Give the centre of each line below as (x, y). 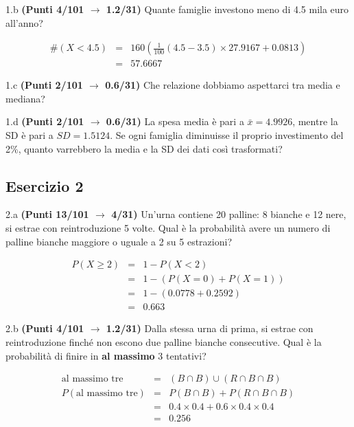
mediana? (25, 98)
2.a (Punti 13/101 (47, 214)
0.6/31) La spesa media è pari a (175, 121)
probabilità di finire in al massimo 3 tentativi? (106, 355)
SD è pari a (29, 135)
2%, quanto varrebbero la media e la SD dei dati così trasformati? (144, 148)
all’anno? (24, 22)
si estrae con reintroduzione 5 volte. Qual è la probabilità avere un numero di (168, 228)
